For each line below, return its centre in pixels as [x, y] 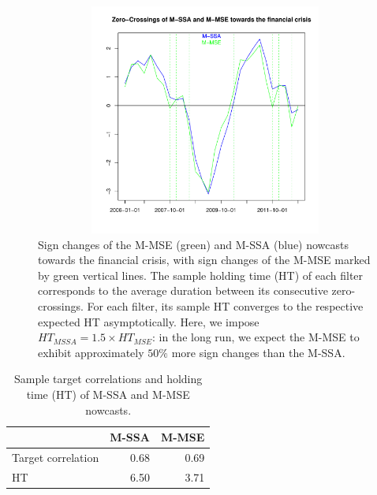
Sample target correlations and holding [108, 379]
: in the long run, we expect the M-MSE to [256, 337]
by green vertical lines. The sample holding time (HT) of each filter [201, 275]
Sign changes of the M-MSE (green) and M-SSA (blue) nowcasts [194, 244]
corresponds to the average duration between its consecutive [183, 290]
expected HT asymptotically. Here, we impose [149, 321]
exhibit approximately [91, 352]
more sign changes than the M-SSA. [258, 352]
